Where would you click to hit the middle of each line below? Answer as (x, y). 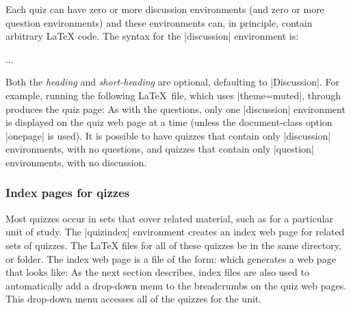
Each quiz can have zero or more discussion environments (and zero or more (165, 9)
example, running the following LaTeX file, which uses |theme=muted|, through (173, 95)
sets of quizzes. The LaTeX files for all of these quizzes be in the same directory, (173, 245)
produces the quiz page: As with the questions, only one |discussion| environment (175, 108)
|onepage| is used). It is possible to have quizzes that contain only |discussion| (168, 135)
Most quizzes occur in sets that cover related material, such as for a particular (170, 218)
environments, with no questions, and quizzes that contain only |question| (160, 149)
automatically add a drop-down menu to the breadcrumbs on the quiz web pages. (176, 285)
